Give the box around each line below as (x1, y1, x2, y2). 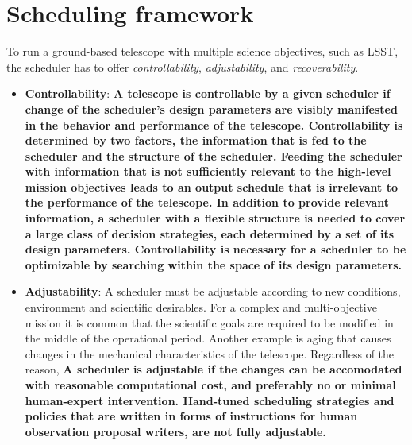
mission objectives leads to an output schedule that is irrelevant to (25, 178, 399, 195)
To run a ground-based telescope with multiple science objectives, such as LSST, (6, 43, 399, 60)
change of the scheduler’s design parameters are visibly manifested (25, 100, 398, 117)
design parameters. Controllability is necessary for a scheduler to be (25, 241, 406, 257)
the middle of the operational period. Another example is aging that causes (25, 330, 391, 346)
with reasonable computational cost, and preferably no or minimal (25, 377, 396, 393)
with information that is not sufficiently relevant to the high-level (25, 163, 391, 180)
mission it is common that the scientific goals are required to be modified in (25, 314, 394, 331)
